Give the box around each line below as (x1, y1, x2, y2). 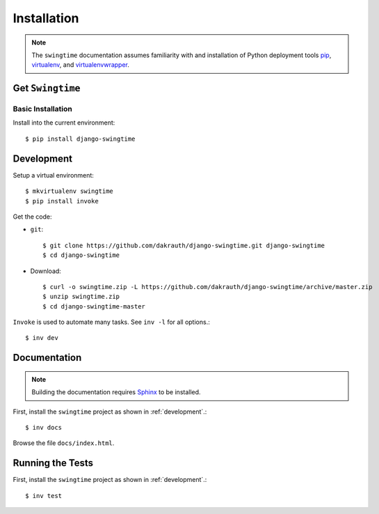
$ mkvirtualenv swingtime (25, 187, 114, 195)
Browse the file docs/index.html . (13, 439, 115, 447)
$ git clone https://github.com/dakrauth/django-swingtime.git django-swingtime (42, 241, 325, 249)
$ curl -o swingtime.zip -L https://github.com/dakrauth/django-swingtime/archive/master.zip (42, 283, 373, 290)
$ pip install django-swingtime (25, 134, 136, 143)
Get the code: (13, 212, 52, 221)
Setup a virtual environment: (13, 171, 94, 179)
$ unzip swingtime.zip (42, 293, 120, 301)
